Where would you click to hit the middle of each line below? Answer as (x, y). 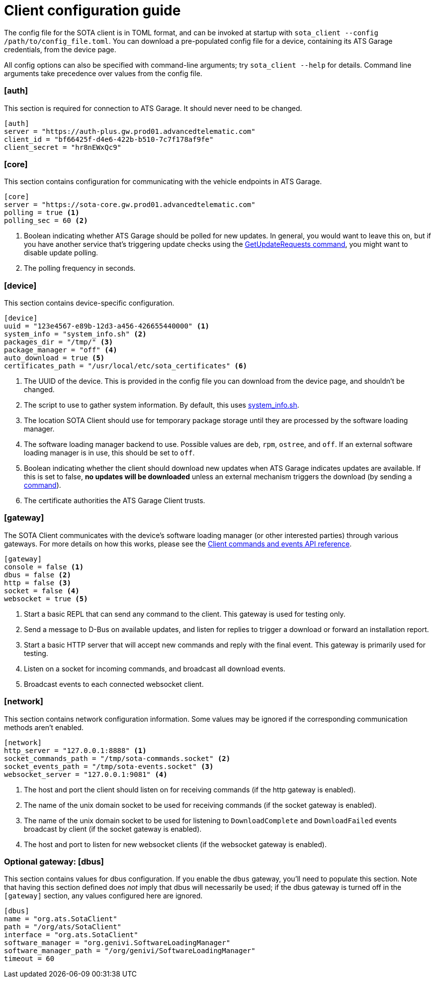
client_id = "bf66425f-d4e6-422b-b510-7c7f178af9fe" (109, 139)
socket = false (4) (42, 591)
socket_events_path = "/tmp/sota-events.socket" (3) (109, 766)
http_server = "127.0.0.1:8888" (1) (75, 750)
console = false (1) (44, 567)
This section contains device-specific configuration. (89, 303)
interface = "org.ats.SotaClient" (71, 935)
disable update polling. (61, 253)
